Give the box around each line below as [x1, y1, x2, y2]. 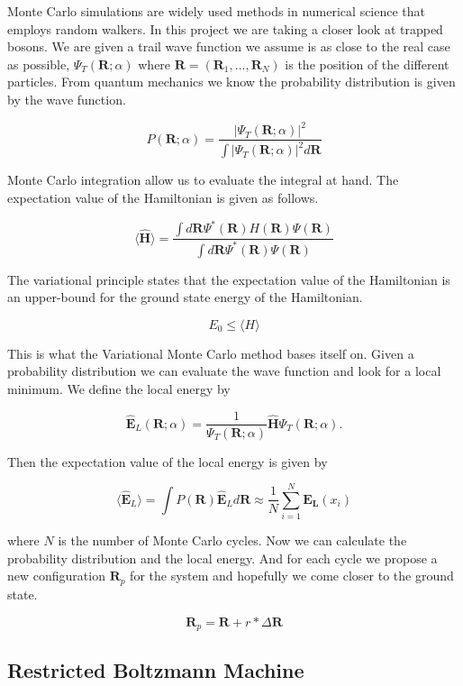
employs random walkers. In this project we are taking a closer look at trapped [7, 19, 443, 38]
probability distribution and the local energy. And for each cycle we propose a [7, 548, 438, 567]
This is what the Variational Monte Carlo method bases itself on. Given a [7, 343, 414, 362]
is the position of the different [285, 54, 449, 73]
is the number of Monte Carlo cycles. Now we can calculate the [58, 531, 407, 550]
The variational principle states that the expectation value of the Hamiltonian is [7, 270, 450, 288]
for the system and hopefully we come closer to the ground [130, 566, 454, 585]
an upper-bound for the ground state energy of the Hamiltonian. [7, 288, 363, 306]
